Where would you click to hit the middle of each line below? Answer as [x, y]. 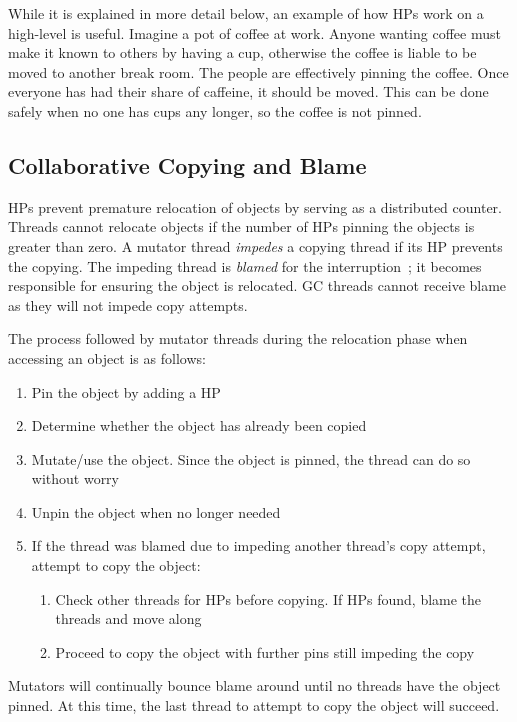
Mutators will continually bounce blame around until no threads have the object [254, 685]
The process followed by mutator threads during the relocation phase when [238, 338]
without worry [75, 478]
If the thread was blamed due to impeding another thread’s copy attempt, [258, 545]
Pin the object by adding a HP [126, 391]
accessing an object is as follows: [107, 357]
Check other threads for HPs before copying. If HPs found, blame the [268, 598]
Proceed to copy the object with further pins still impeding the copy [265, 651]
